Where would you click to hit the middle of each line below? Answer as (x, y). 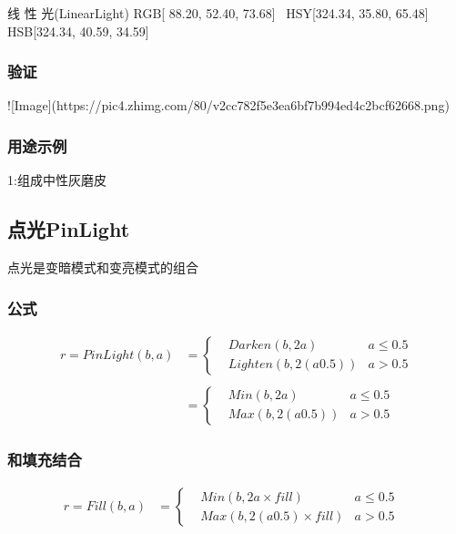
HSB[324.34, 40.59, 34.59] (78, 31)
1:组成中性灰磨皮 (57, 180)
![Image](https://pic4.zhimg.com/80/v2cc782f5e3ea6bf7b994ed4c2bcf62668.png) (228, 105)
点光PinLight (69, 229)
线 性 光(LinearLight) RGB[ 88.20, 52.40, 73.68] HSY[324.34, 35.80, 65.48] (218, 13)
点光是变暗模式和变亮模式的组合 (103, 267)
